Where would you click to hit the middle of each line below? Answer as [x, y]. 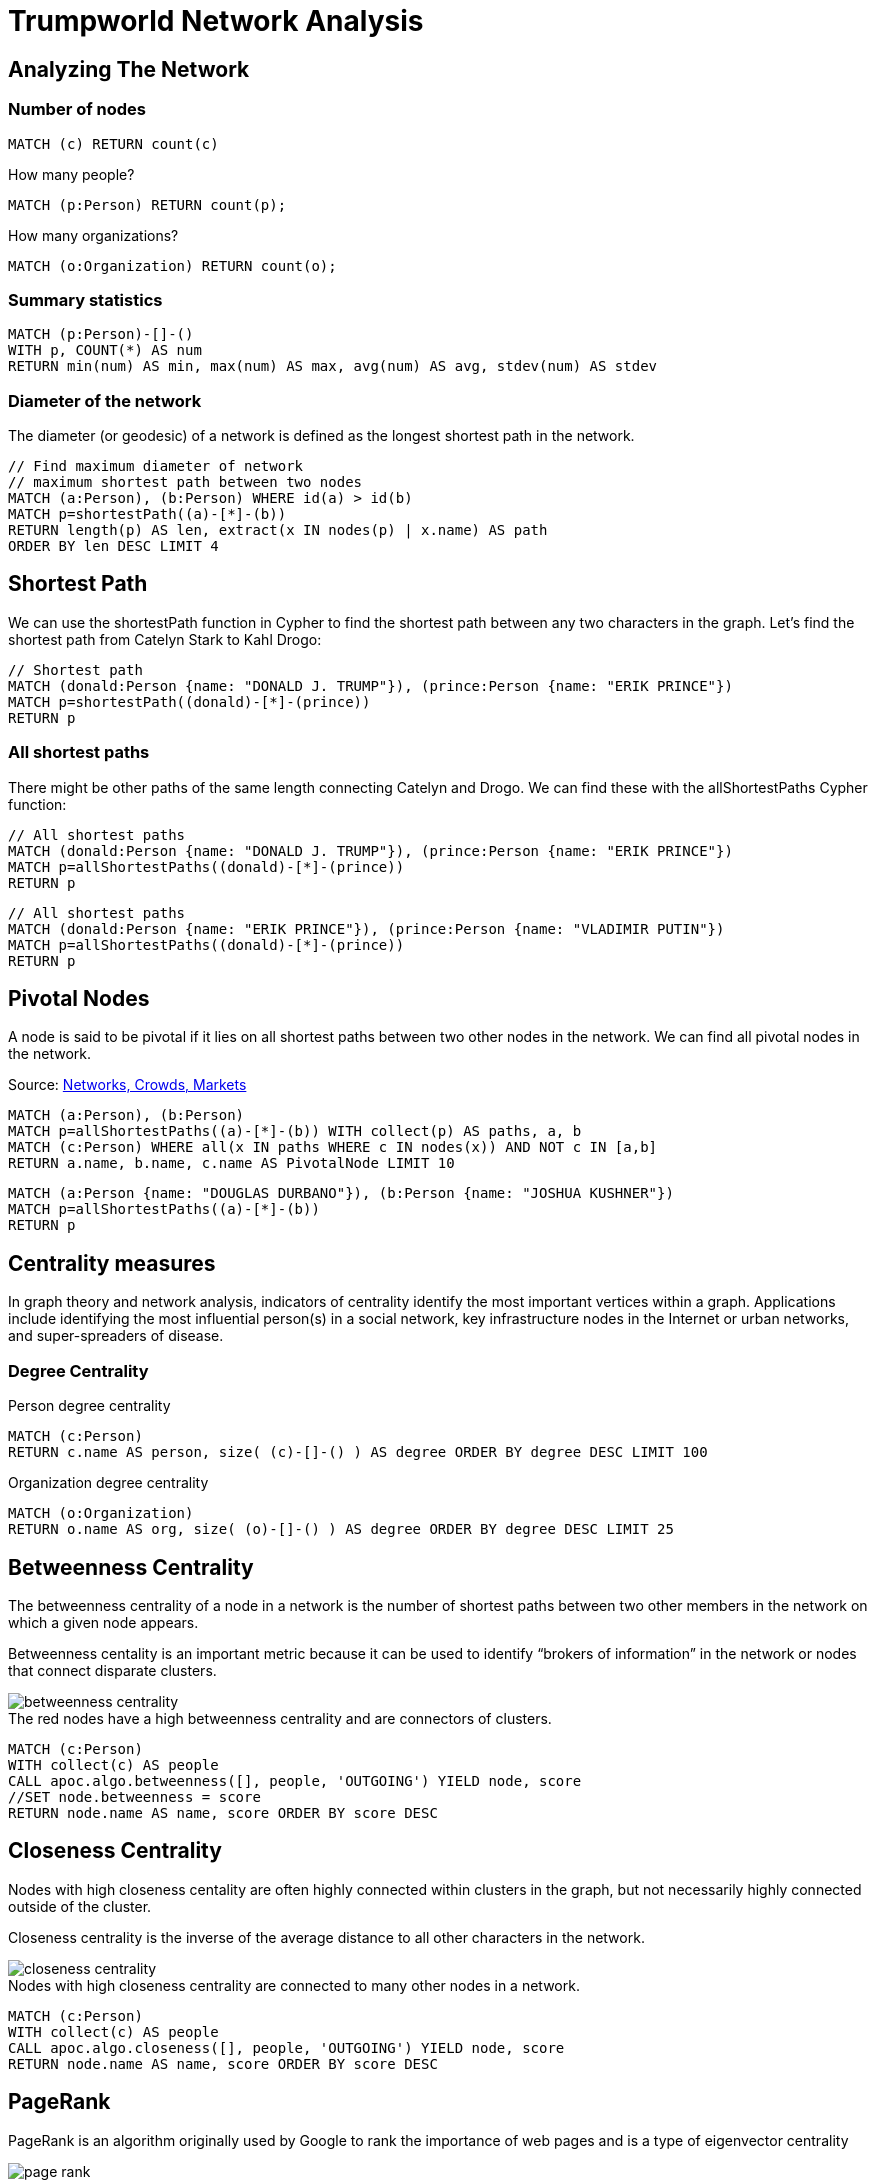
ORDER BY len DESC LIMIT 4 [113, 546]
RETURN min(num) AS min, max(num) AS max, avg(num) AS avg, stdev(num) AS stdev [333, 366]
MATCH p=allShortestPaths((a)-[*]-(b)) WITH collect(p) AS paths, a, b [295, 1131]
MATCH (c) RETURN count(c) [113, 143]
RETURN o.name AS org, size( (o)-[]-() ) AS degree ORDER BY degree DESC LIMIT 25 [341, 1529]
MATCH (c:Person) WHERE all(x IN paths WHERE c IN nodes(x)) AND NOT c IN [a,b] [333, 1147]
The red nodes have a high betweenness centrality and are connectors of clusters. [280, 1718]
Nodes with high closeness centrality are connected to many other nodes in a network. [294, 1985]
